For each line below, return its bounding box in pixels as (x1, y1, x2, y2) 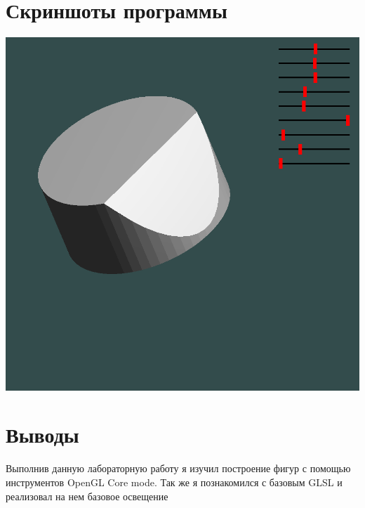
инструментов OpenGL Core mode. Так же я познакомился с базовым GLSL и (6, 474, 343, 489)
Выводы (6, 420, 79, 449)
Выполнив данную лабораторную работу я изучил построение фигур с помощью (6, 461, 351, 476)
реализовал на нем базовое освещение (6, 488, 168, 503)
